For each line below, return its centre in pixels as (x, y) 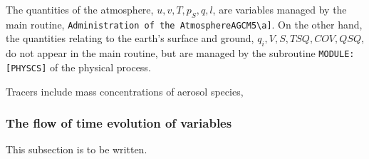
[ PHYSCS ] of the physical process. (78, 67)
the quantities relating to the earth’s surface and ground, (130, 38)
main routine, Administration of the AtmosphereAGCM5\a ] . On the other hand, (184, 24)
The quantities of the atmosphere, (80, 9)
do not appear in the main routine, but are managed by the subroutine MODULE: (180, 53)
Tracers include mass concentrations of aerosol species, (125, 91)
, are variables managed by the (280, 9)
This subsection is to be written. (77, 149)
